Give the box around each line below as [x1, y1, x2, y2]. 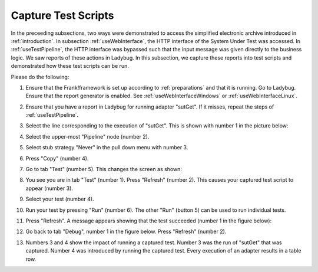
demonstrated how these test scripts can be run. [11, 63, 129, 70]
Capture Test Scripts [11, 9, 114, 22]
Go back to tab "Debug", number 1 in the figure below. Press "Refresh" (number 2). [25, 228, 227, 235]
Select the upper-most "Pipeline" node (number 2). [25, 133, 150, 140]
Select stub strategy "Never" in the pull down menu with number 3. [25, 144, 188, 151]
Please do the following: [11, 73, 69, 80]
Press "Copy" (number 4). [25, 155, 89, 162]
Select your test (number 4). [25, 195, 94, 203]
